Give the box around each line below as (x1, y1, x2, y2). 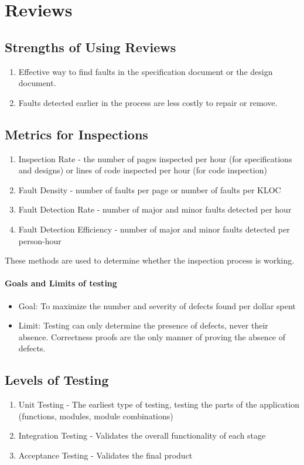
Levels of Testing (5, 371, 109, 389)
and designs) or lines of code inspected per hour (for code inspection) (18, 164, 267, 176)
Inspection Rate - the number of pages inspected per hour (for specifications (18, 152, 292, 165)
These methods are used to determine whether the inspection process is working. (5, 254, 295, 266)
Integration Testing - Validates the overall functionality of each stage (18, 429, 266, 442)
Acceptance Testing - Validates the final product (18, 449, 193, 461)
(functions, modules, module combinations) (18, 409, 173, 422)
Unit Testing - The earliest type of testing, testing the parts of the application (18, 398, 299, 411)
